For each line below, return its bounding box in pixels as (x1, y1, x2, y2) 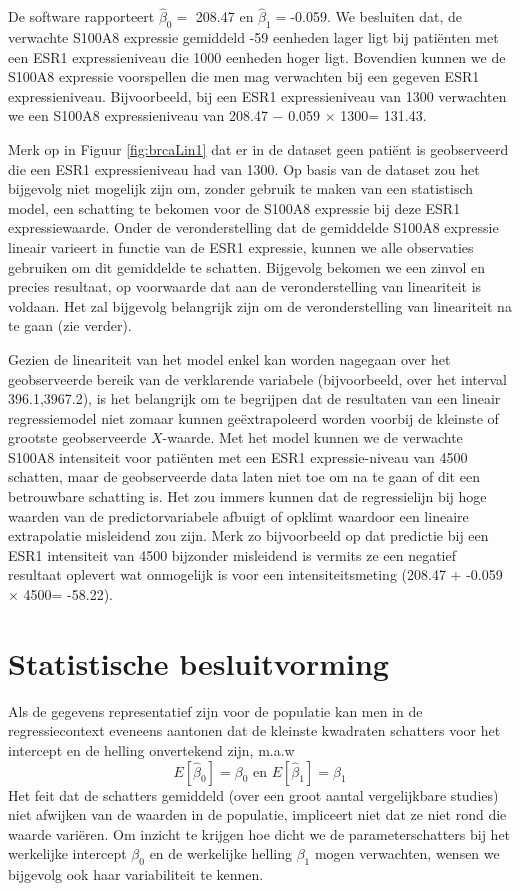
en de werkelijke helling (149, 843, 292, 864)
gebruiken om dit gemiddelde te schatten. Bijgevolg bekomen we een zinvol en (8, 256, 486, 277)
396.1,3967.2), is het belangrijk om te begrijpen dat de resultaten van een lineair (8, 388, 501, 409)
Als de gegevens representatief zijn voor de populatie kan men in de (8, 700, 423, 721)
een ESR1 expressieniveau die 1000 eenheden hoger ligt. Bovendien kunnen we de (8, 46, 506, 67)
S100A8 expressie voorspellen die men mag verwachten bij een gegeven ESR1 (8, 66, 480, 87)
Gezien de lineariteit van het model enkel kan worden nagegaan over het (8, 348, 451, 369)
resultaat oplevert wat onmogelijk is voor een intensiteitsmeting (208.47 (8, 564, 446, 585)
